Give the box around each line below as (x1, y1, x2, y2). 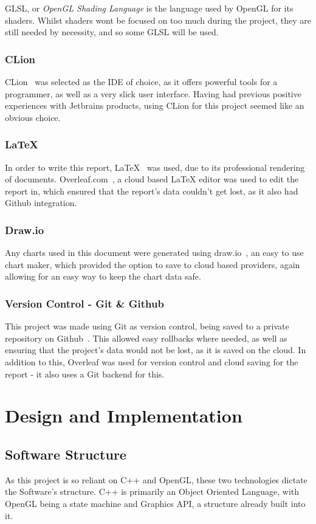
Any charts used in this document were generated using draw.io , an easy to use (5, 246, 304, 259)
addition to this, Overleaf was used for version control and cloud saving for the (5, 355, 298, 368)
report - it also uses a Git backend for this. (5, 367, 165, 380)
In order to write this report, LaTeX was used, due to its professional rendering (5, 160, 305, 173)
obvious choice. (5, 111, 61, 123)
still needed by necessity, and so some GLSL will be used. (5, 26, 219, 38)
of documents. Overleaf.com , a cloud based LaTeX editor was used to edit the (5, 173, 299, 185)
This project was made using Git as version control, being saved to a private (5, 320, 289, 333)
